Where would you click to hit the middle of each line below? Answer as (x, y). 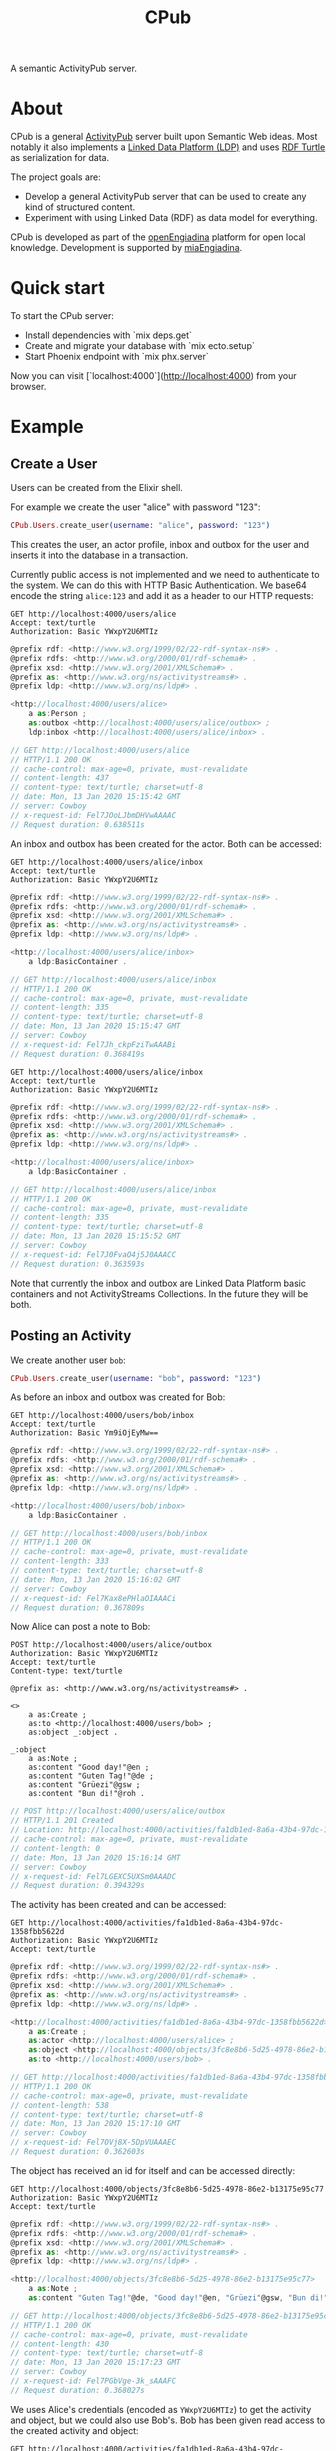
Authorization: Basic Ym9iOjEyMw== (84, 1433)
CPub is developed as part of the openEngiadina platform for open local (158, 237)
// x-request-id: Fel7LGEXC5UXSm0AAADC (93, 1876)
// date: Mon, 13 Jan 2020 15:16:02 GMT (96, 1579)
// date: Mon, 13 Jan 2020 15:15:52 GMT (96, 1236)
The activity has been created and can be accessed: (118, 1905)
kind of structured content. (80, 207)
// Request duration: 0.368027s (77, 2390)
